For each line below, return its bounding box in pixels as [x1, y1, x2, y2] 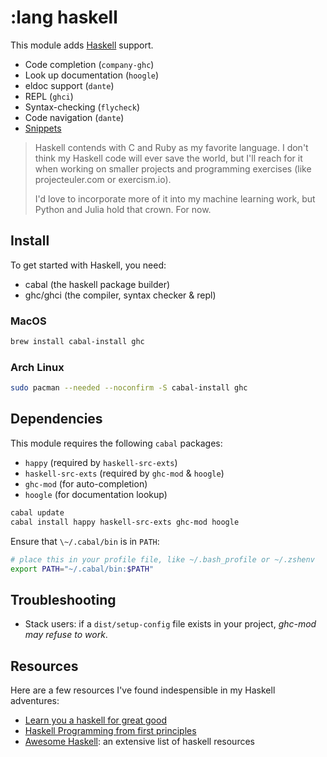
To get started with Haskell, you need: [10, 259, 167, 271]
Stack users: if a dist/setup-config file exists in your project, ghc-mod [24, 618, 317, 630]
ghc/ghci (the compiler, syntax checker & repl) [24, 289, 217, 301]
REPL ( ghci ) [24, 90, 74, 102]
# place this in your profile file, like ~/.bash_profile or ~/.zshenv [10, 554, 315, 565]
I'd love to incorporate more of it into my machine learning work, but [34, 192, 316, 205]
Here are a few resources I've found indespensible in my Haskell [10, 684, 276, 696]
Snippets [24, 122, 62, 134]
